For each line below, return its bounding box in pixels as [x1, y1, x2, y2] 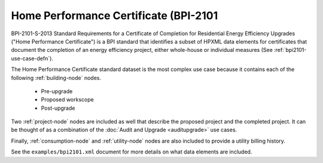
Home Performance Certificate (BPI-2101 [11, 9, 218, 22]
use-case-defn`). [11, 54, 54, 62]
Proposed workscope [41, 96, 94, 103]
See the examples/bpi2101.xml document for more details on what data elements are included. [11, 148, 252, 155]
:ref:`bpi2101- [274, 47, 307, 54]
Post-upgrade [41, 104, 75, 112]
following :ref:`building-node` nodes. [11, 74, 102, 81]
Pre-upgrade [41, 87, 73, 95]
